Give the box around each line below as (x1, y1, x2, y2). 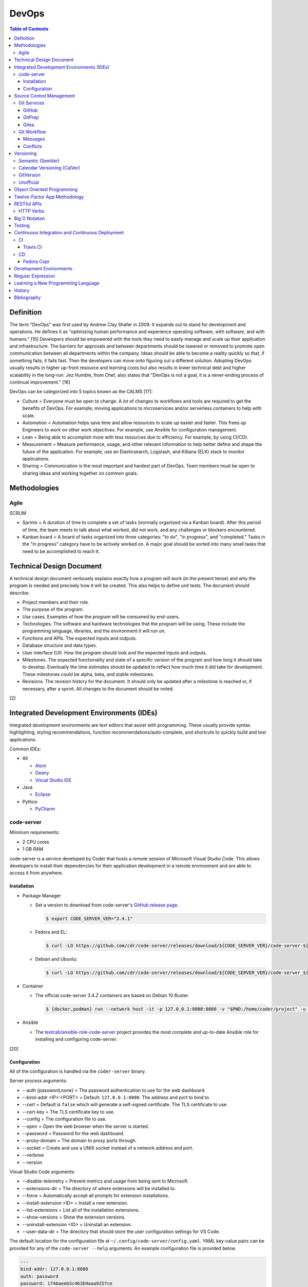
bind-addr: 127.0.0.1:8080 (20, 1266, 88, 1272)
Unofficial (18, 179, 39, 185)
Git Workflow (18, 129, 46, 135)
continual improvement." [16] (9, 379, 70, 386)
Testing (14, 222, 30, 229)
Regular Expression (14, 273, 55, 279)
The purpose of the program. (22, 606, 84, 613)
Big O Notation (14, 215, 45, 221)
